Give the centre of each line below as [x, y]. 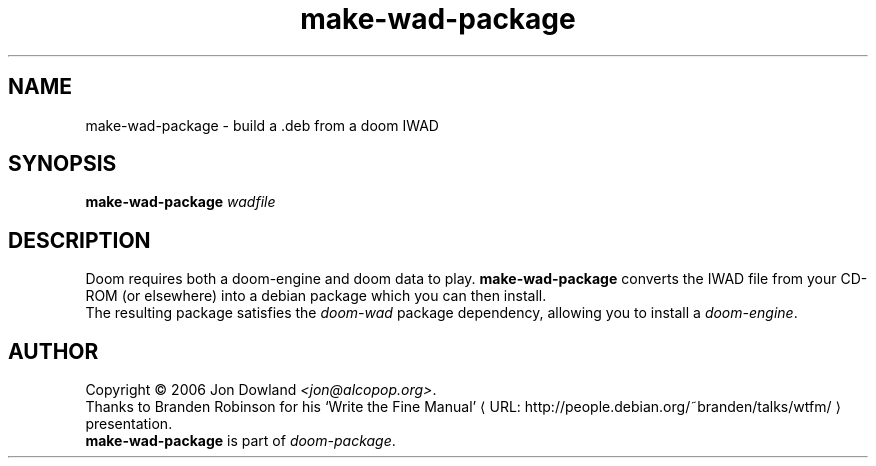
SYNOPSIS [62, 164]
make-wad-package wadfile [180, 202]
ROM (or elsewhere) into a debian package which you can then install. [316, 296]
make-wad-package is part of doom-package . [240, 441]
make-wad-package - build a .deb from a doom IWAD [262, 125]
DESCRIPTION [79, 240]
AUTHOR [53, 351]
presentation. [129, 424]
